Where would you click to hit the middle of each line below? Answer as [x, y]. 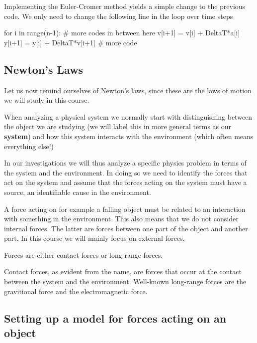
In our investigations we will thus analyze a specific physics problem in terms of [125, 163]
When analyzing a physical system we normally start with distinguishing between [128, 116]
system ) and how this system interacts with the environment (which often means [129, 136]
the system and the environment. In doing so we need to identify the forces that [126, 172]
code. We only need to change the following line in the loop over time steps [119, 16]
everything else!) [29, 146]
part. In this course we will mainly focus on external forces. [94, 238]
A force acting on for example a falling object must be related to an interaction [125, 209]
